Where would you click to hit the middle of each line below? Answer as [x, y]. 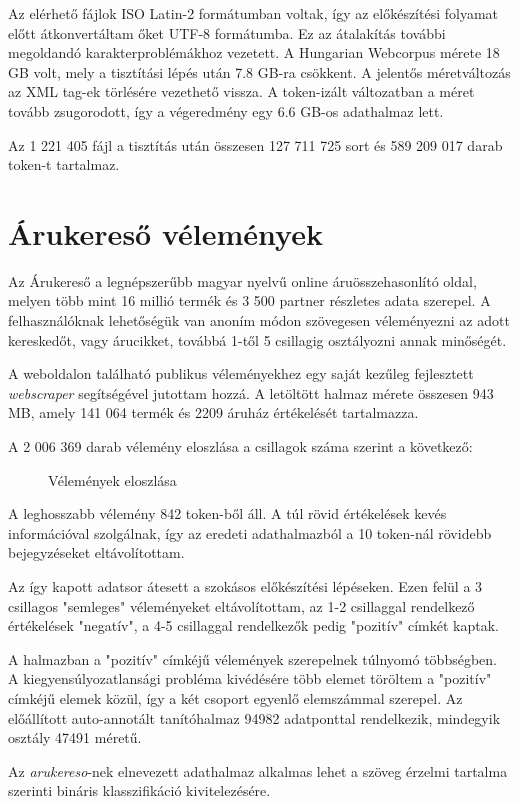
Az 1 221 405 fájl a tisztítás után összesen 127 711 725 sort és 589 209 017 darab [255, 144]
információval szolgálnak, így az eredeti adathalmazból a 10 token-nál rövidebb [250, 532]
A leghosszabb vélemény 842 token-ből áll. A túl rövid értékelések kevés [227, 513]
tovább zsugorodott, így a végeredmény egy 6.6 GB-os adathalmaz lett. [226, 110]
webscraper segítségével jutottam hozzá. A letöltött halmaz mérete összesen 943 [251, 392]
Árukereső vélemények [165, 232]
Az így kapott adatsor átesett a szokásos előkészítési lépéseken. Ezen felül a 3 [245, 586]
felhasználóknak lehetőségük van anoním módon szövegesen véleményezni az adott [259, 320]
